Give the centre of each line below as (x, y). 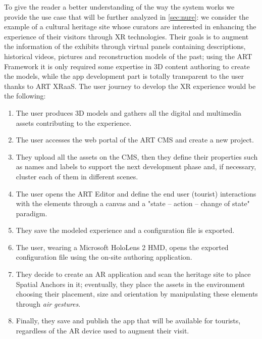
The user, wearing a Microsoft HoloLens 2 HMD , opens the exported (122, 247)
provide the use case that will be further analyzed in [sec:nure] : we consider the (126, 16)
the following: (25, 96)
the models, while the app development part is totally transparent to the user (124, 76)
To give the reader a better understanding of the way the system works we (119, 7)
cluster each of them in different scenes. (77, 176)
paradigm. (32, 213)
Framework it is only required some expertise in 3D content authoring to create (127, 66)
